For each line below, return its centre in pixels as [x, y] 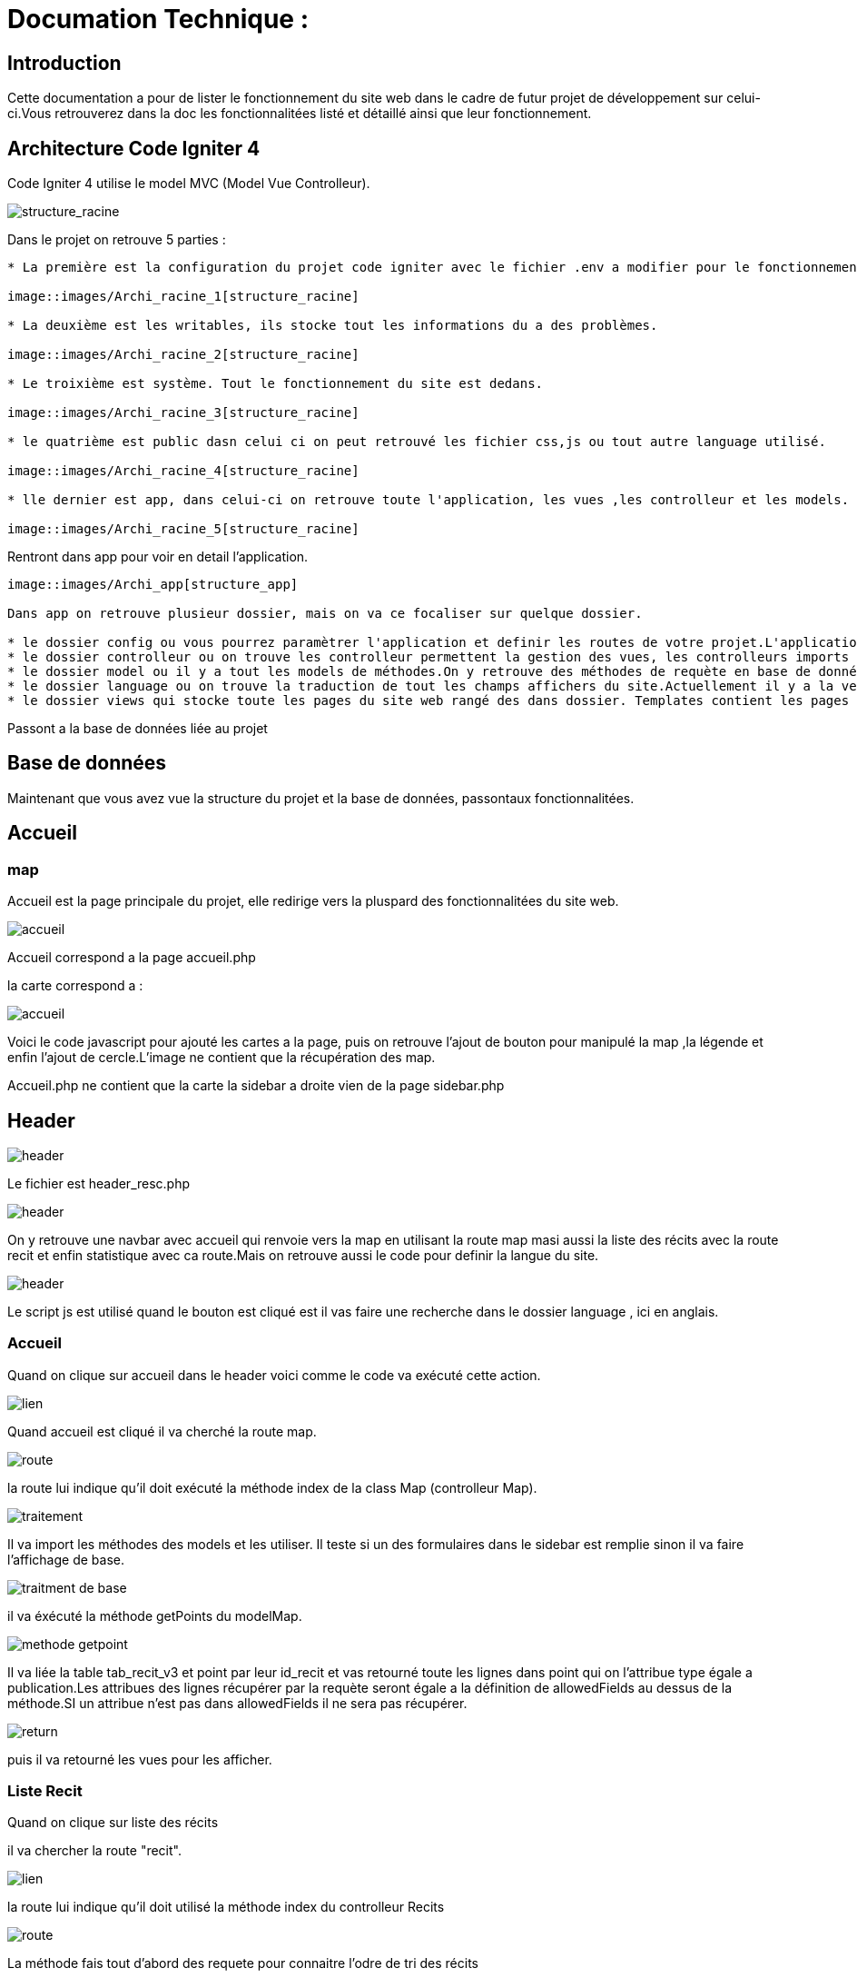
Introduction [64, 63]
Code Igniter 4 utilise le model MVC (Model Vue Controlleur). [189, 184]
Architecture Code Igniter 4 [134, 148]
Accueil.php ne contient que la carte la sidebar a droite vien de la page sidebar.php [256, 1086]
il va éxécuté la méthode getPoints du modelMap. [155, 1615]
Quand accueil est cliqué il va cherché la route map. [162, 1431]
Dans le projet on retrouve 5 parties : [117, 240]
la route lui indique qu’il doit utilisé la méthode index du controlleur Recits [226, 1907]
